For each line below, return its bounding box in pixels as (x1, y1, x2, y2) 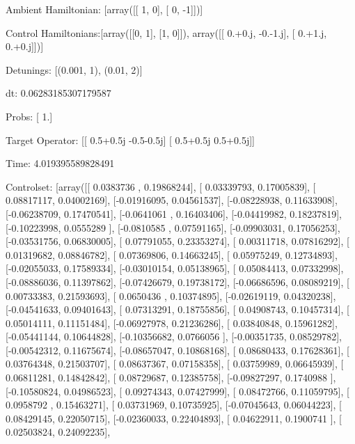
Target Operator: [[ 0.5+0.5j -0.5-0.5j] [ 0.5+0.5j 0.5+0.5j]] (6, 132, 255, 147)
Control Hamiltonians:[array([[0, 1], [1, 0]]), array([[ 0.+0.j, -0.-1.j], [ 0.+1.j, (6, 25, 327, 40)
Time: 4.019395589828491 (6, 156, 115, 171)
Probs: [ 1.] (6, 109, 53, 123)
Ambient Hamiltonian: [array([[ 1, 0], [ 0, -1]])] (6, 2, 203, 16)
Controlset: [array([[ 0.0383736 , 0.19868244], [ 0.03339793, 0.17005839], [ (6, 179, 316, 193)
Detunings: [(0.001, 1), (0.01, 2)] (6, 62, 143, 77)
